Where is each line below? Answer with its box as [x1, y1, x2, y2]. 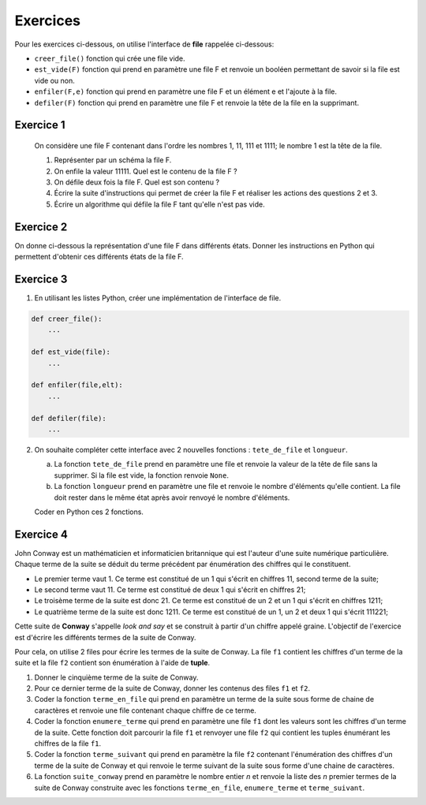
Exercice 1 [14, 118, 66, 132]
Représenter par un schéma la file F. [54, 155, 172, 165]
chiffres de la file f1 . [34, 739, 102, 748]
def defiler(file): [31, 414, 106, 423]
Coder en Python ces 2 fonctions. [34, 507, 144, 516]
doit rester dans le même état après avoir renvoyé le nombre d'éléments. [54, 493, 290, 502]
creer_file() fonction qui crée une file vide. [34, 54, 185, 63]
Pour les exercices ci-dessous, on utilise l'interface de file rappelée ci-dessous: [14, 39, 275, 49]
